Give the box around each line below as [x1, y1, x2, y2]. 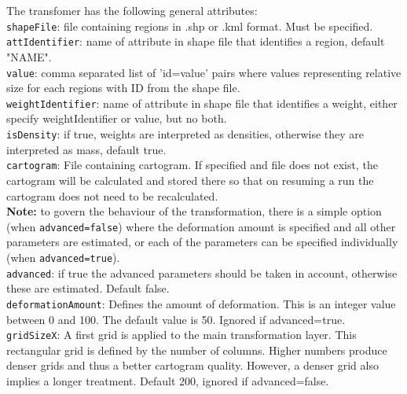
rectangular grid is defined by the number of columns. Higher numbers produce [6, 341, 387, 358]
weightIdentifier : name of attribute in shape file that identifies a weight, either [6, 94, 398, 111]
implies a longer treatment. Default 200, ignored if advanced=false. [6, 372, 329, 388]
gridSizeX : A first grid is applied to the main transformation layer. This [6, 326, 357, 343]
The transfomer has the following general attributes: [6, 2, 258, 18]
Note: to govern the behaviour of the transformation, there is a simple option [6, 203, 382, 219]
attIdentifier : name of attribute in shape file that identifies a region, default [6, 33, 385, 50]
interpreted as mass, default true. [6, 141, 167, 157]
